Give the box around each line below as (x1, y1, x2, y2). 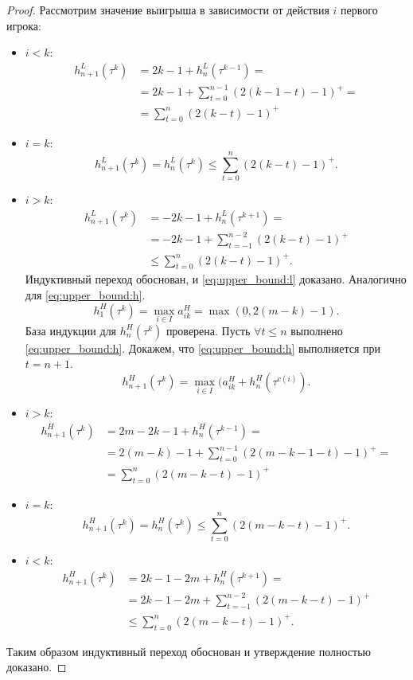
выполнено (290, 322, 343, 338)
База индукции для (25, 322, 117, 338)
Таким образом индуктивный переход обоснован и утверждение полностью (6, 643, 372, 659)
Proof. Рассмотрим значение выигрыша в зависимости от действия (6, 2, 329, 18)
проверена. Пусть (166, 322, 251, 338)
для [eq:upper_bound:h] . (25, 287, 146, 303)
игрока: (6, 17, 41, 33)
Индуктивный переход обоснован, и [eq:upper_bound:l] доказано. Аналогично (25, 271, 407, 287)
